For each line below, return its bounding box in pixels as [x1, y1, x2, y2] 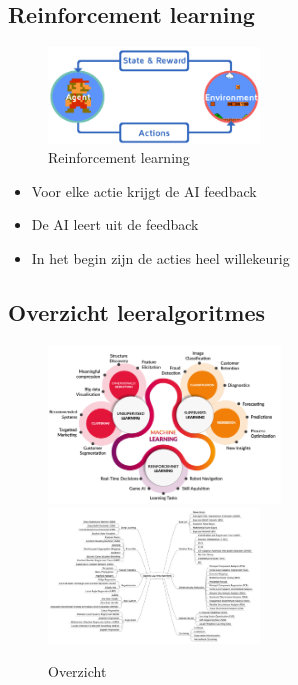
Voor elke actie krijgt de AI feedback [31, 180, 257, 201]
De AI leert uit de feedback [31, 214, 199, 235]
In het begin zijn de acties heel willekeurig [31, 248, 290, 269]
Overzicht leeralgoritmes [8, 297, 266, 328]
